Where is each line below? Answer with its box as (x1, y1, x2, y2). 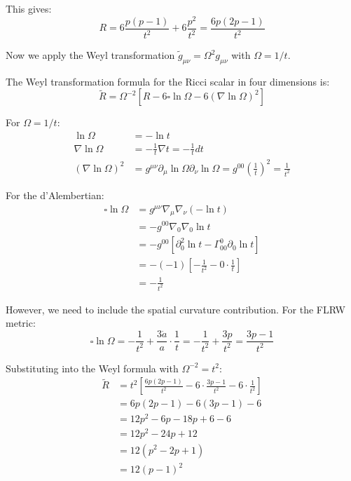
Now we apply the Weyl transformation (6, 48, 175, 62)
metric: (6, 316, 36, 330)
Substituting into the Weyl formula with (6, 360, 179, 375)
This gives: (6, 1, 52, 15)
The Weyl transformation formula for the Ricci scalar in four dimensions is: (6, 74, 330, 88)
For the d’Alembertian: (6, 188, 104, 202)
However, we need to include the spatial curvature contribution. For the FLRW (6, 302, 345, 316)
